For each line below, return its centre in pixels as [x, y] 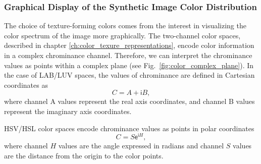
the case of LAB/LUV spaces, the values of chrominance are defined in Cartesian [129, 75]
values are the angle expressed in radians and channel [141, 146]
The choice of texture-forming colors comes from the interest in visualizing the [125, 25]
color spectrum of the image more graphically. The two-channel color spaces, [122, 35]
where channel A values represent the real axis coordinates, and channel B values [129, 101]
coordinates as [26, 85]
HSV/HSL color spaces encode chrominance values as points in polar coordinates [129, 128]
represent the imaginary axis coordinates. [68, 111]
